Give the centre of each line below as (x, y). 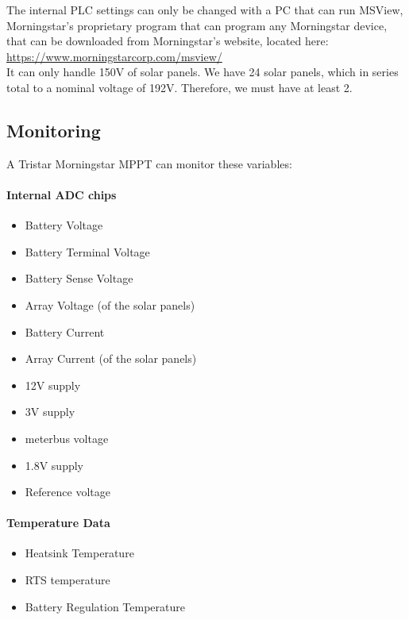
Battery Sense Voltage (79, 278)
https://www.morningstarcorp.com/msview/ (114, 56)
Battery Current (65, 331)
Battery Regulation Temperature (105, 606)
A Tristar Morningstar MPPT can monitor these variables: (149, 163)
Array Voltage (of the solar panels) (110, 304)
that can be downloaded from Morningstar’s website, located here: (168, 41)
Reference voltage (68, 492)
